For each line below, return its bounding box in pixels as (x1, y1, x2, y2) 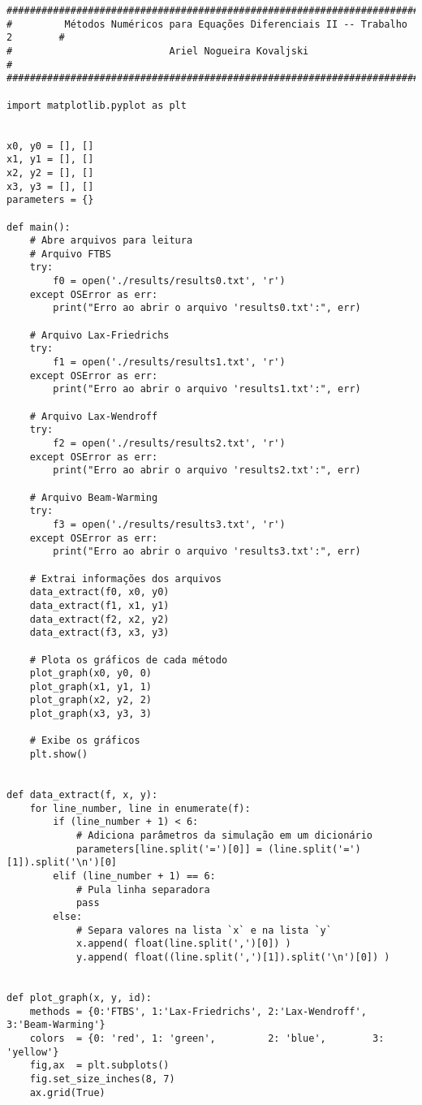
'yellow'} (6, 1046, 59, 1058)
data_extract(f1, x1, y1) (29, 599, 170, 611)
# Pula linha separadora (75, 883, 210, 896)
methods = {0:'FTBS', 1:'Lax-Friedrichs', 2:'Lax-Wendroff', (29, 1005, 367, 1017)
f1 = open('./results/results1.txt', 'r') (53, 356, 286, 369)
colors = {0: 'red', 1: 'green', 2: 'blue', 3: (29, 1032, 385, 1044)
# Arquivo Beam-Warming (29, 491, 158, 503)
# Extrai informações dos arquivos (29, 572, 222, 585)
